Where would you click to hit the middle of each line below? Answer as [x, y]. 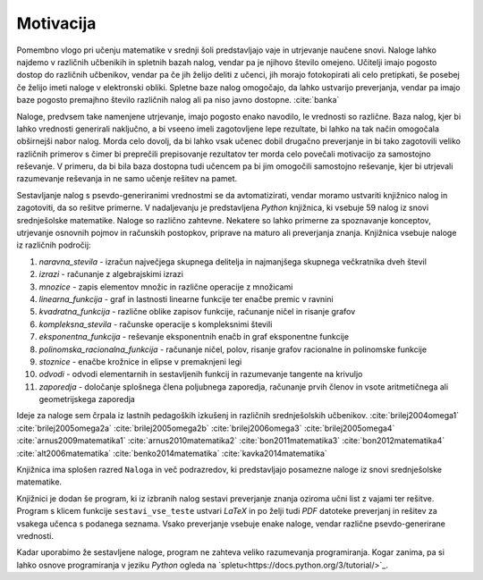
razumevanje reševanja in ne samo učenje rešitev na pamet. [127, 179]
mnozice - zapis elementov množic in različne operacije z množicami [166, 287]
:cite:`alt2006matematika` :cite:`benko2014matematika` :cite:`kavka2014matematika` [172, 453]
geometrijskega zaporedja [87, 399]
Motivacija [56, 23]
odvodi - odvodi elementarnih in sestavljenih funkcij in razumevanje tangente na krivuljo [201, 374]
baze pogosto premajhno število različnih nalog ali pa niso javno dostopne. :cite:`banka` [178, 100]
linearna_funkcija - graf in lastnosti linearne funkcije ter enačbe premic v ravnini [186, 298]
